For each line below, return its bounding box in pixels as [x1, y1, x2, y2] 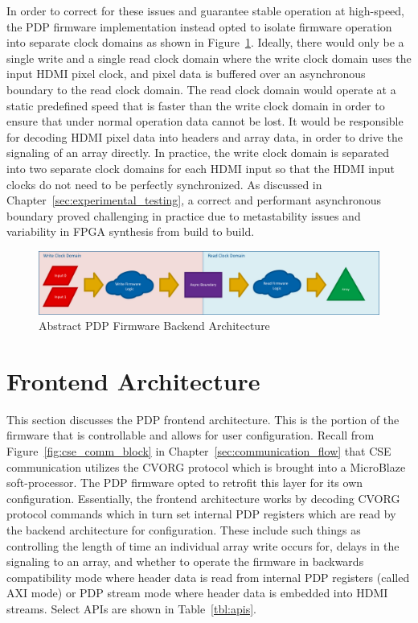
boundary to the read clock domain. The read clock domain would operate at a [6, 80, 396, 97]
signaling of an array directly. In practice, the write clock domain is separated [6, 144, 390, 161]
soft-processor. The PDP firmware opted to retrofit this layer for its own [6, 474, 363, 491]
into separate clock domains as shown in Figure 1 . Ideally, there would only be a [6, 34, 404, 51]
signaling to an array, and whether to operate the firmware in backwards [6, 553, 364, 570]
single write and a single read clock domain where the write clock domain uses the [6, 49, 412, 66]
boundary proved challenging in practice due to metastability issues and [6, 207, 361, 224]
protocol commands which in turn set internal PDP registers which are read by [6, 505, 396, 522]
